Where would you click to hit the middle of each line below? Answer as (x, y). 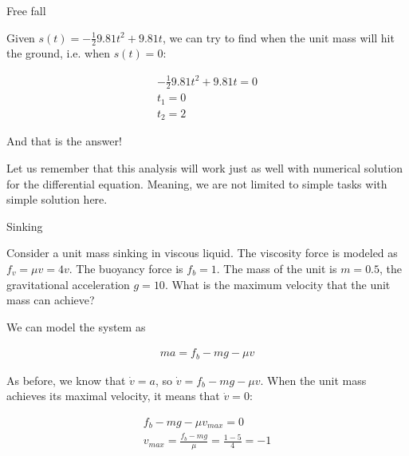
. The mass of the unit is (277, 268)
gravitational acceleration (68, 284)
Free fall (26, 10)
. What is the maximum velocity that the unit (277, 284)
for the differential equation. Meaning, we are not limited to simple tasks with (197, 183)
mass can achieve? (51, 300)
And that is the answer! (64, 141)
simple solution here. (57, 199)
